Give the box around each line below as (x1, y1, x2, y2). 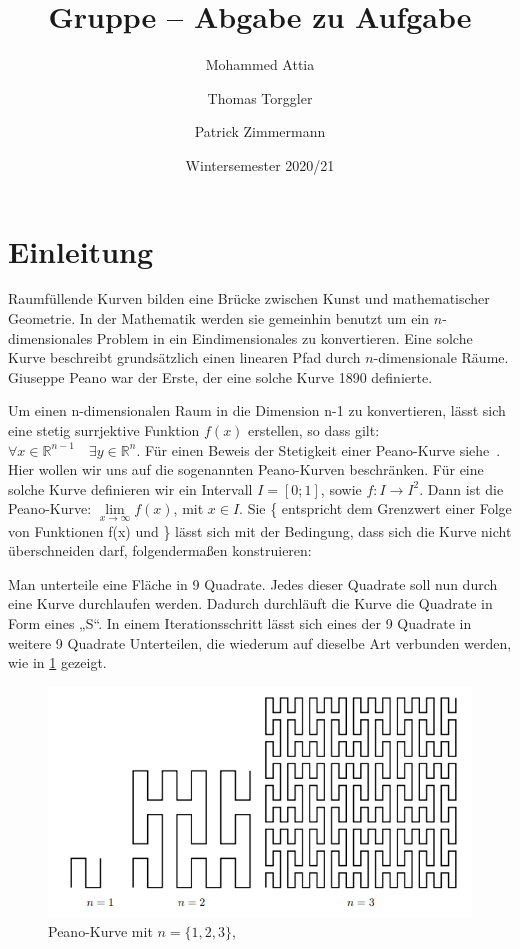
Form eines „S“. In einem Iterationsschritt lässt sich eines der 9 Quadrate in (8, 612, 472, 633)
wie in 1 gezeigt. (8, 652, 107, 673)
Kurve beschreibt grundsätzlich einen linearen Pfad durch (8, 347, 361, 368)
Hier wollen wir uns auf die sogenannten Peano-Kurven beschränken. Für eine (8, 459, 484, 480)
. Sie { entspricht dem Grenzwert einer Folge (239, 498, 512, 519)
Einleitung (8, 230, 154, 271)
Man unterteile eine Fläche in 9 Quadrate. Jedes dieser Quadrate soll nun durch (8, 573, 498, 594)
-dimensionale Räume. (373, 347, 509, 368)
